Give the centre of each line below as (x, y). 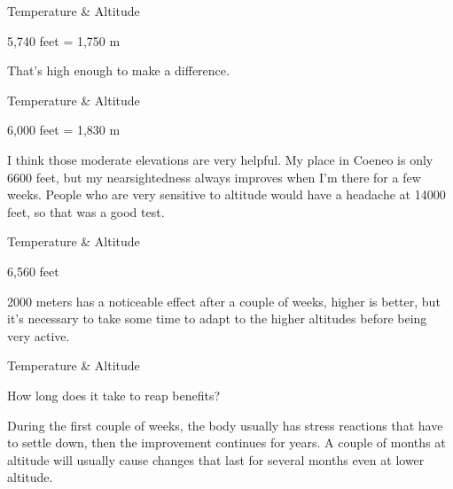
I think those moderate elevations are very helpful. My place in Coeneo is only (220, 159)
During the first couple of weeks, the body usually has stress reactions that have (225, 425)
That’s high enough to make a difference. (118, 70)
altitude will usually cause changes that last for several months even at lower (216, 459)
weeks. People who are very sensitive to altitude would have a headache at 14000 (226, 194)
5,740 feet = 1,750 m (64, 40)
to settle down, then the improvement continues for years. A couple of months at (226, 442)
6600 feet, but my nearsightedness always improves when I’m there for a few (214, 177)
